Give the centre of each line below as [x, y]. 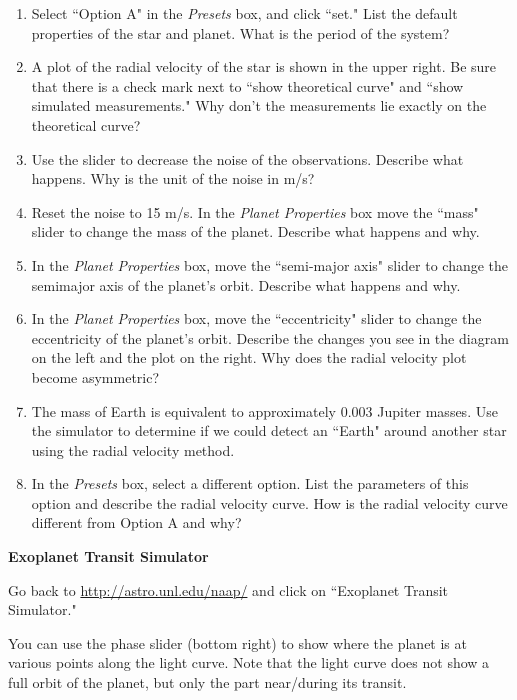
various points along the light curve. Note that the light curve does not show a [249, 662]
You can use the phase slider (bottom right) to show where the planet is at [237, 642]
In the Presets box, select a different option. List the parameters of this [250, 483]
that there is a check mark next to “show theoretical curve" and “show [247, 85]
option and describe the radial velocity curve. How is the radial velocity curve [269, 502]
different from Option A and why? [136, 522]
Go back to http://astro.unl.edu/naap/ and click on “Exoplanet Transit [228, 589]
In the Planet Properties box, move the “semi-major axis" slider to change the [270, 264]
